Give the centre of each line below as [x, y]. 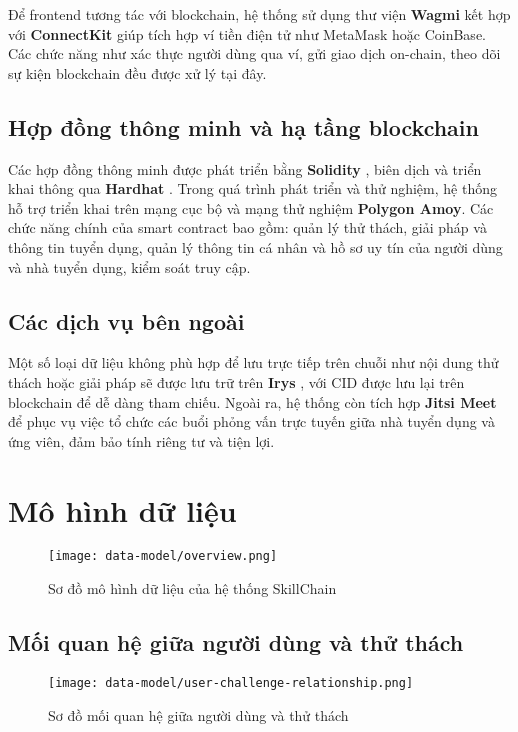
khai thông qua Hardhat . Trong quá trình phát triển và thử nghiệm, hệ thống [252, 188]
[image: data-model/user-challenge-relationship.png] [231, 682]
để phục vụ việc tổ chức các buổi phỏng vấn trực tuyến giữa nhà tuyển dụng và [251, 421]
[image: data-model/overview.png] [163, 556]
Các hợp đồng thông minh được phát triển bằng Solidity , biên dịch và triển [245, 168]
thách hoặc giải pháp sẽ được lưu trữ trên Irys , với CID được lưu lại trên [236, 381]
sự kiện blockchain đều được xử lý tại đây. [137, 72]
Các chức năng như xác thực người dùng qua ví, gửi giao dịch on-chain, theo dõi [254, 53]
